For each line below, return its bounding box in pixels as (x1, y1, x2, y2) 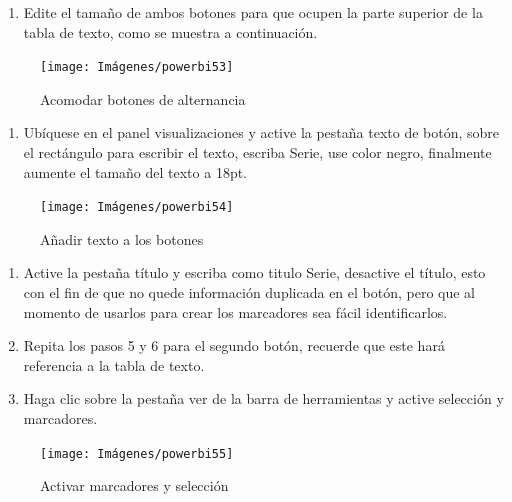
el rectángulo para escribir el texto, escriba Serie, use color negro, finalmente (23, 142, 492, 163)
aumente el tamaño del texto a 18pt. (23, 161, 247, 182)
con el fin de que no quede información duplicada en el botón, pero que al (23, 282, 476, 303)
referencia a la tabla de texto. (23, 354, 205, 375)
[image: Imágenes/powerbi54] (40, 200, 234, 215)
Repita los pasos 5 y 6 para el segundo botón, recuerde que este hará (23, 335, 445, 356)
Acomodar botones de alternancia (40, 88, 246, 109)
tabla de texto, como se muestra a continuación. (23, 21, 318, 42)
